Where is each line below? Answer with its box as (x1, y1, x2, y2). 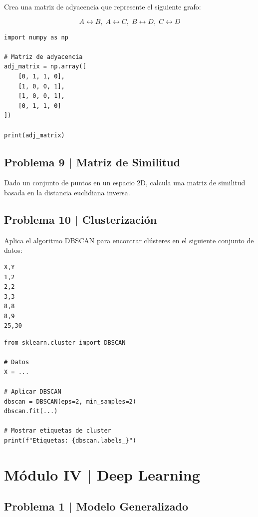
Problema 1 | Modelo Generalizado (4, 499, 189, 514)
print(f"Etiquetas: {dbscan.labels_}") (4, 437, 136, 444)
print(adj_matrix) (4, 131, 65, 139)
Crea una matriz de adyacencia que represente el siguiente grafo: (4, 1, 201, 11)
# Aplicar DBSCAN (4, 388, 61, 396)
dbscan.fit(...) (4, 408, 58, 415)
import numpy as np (4, 33, 68, 41)
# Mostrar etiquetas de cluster (4, 427, 111, 435)
